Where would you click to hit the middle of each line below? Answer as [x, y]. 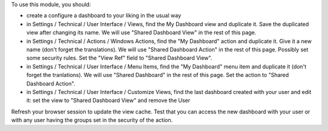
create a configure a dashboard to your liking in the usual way [104, 16]
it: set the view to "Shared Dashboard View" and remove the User [108, 101]
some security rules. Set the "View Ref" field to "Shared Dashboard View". [119, 58]
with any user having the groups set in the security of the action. [92, 120]
